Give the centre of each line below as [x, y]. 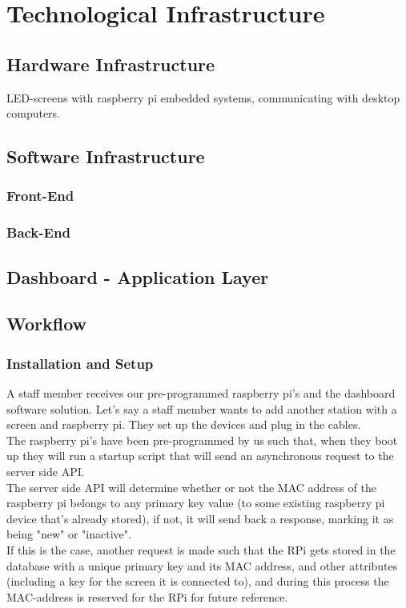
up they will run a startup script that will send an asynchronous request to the [200, 456]
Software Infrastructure [106, 156]
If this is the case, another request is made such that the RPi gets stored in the [201, 549]
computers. [34, 113]
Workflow [47, 324]
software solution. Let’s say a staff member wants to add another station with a [202, 408]
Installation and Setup [80, 363]
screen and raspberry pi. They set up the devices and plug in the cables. [184, 424]
